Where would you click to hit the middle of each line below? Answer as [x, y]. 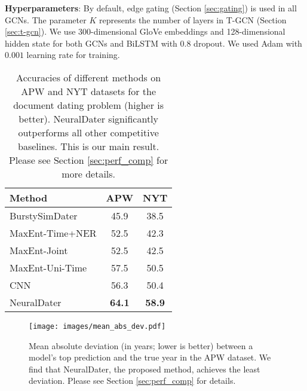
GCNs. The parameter [46, 19]
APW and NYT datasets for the [88, 91]
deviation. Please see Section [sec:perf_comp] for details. [132, 381]
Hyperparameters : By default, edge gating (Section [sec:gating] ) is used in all [151, 8]
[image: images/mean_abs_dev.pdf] [97, 326]
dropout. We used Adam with [248, 43]
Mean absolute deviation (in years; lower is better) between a [141, 345]
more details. [89, 173]
